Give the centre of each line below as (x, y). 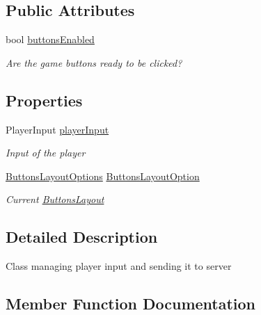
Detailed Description (82, 237)
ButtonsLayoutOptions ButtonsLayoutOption (103, 176)
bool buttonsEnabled (50, 39)
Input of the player (46, 153)
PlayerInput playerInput (57, 129)
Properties (44, 100)
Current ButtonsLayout (55, 199)
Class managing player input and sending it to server (119, 266)
